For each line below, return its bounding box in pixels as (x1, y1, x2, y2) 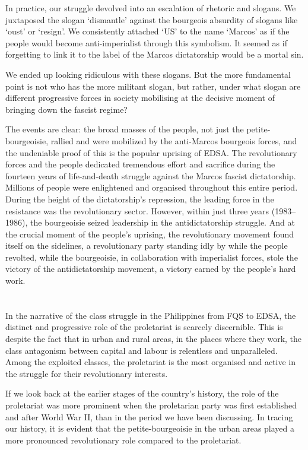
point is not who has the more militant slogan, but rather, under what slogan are (5, 80, 301, 92)
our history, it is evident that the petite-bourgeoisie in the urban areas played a (5, 422, 295, 435)
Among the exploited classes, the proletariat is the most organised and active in (5, 356, 296, 368)
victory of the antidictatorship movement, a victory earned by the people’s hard (5, 262, 296, 275)
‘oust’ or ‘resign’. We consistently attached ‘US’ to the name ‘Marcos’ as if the (5, 25, 290, 37)
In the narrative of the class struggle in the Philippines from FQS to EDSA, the (5, 309, 296, 321)
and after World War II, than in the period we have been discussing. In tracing (5, 410, 293, 423)
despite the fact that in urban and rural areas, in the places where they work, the (5, 332, 302, 345)
